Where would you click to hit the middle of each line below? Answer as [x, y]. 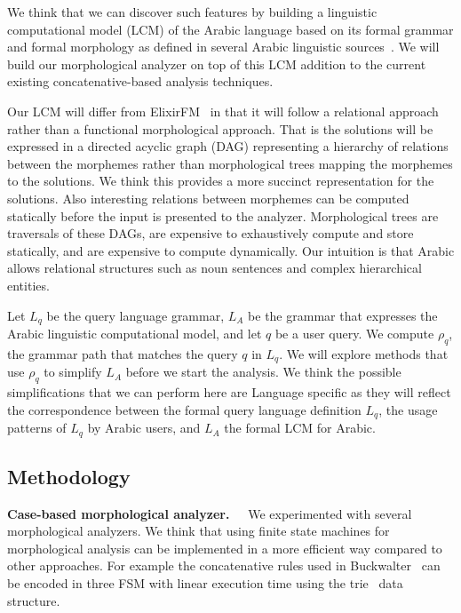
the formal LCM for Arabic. [300, 428]
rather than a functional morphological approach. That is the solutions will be [220, 128]
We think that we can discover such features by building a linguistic [192, 12]
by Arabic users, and [144, 428]
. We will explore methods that [364, 353]
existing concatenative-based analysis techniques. [140, 81]
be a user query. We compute [354, 333]
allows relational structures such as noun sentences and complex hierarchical [215, 268]
